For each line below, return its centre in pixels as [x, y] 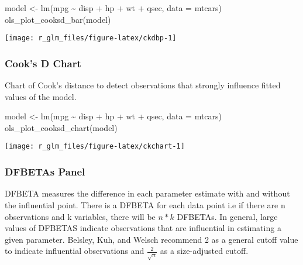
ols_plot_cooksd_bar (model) [58, 19]
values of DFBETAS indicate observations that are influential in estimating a [143, 228]
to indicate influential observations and [75, 251]
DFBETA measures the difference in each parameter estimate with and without [147, 193]
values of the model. [41, 96]
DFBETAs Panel [45, 172]
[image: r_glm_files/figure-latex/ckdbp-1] [91, 38]
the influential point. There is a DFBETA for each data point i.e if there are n [145, 204]
